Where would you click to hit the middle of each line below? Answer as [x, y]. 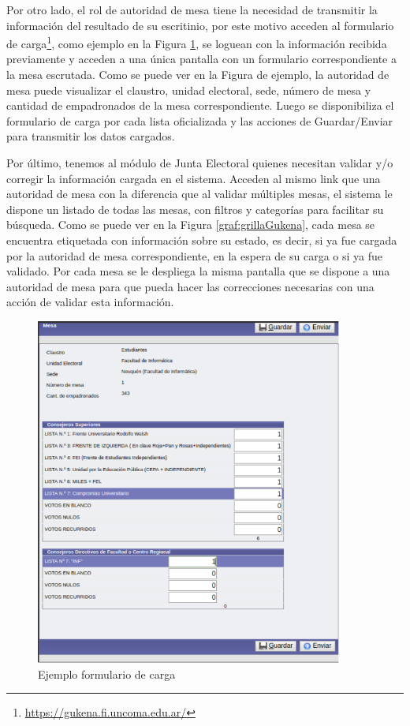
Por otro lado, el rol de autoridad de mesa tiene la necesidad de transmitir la [192, 9]
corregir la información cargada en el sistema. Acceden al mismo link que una [194, 178]
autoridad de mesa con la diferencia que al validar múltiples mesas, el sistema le [199, 194]
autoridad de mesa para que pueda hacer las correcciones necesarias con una [190, 286]
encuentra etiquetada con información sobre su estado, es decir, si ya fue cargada [202, 240]
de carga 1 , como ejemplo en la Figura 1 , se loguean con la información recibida [197, 42]
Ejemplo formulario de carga [107, 674]
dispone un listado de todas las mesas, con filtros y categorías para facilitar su [195, 209]
